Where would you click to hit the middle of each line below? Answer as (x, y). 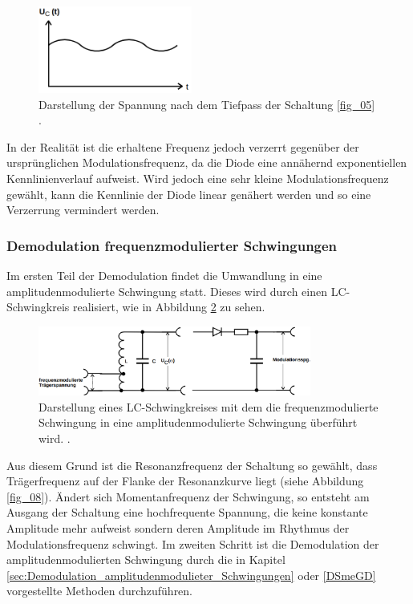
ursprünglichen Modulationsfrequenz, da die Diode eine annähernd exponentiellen (207, 162)
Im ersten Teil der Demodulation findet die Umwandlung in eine (164, 276)
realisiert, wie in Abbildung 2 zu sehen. (169, 307)
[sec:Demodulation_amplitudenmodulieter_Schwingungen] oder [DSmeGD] (191, 575)
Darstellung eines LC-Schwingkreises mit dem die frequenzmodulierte (209, 406)
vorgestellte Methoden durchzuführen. (100, 591)
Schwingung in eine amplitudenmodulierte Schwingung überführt (198, 422)
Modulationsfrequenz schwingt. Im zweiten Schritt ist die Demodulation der (193, 543)
